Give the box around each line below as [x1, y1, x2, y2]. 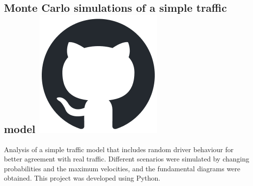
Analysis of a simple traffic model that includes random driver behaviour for [4, 144, 234, 154]
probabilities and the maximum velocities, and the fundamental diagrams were [4, 163, 241, 173]
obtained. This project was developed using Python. [4, 173, 161, 183]
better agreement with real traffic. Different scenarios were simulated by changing [4, 154, 250, 164]
